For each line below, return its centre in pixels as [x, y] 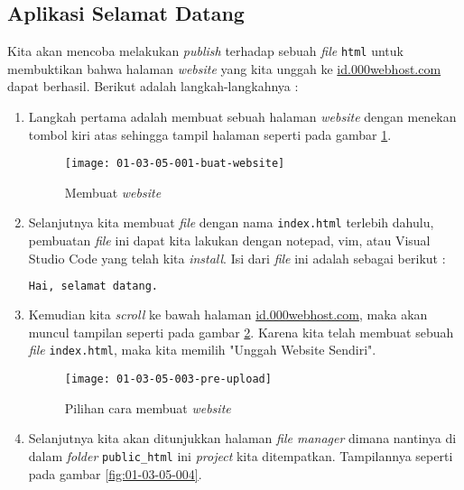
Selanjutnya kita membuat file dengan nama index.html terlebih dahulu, [231, 222]
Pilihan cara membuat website [148, 407]
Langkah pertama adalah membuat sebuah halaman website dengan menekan [242, 117]
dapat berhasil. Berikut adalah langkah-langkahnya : [153, 86]
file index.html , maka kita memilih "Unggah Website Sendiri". [202, 350]
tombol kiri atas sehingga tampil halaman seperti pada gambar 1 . [210, 134]
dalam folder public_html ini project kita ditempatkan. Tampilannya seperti [241, 455]
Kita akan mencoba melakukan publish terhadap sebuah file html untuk [205, 51]
